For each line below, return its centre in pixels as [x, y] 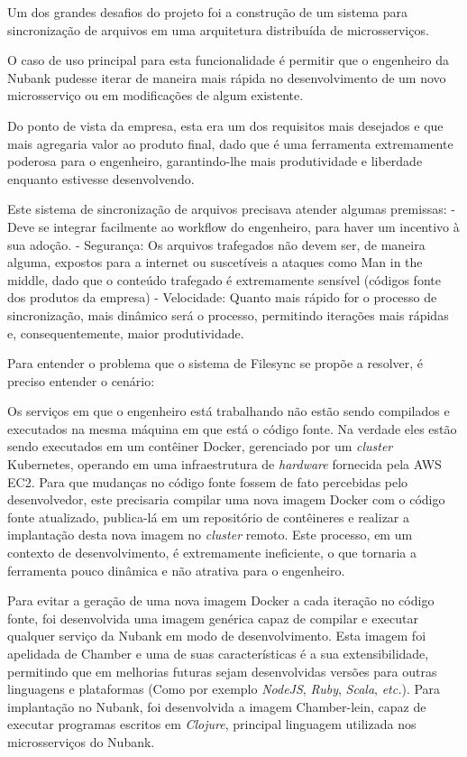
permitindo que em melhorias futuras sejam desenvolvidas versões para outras [222, 671]
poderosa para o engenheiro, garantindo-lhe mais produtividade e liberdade [215, 161]
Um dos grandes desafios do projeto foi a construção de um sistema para [207, 12]
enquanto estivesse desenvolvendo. [101, 178]
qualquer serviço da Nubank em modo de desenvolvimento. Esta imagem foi [217, 636]
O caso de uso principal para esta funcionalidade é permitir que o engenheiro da [229, 60]
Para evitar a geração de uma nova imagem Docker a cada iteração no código [221, 600]
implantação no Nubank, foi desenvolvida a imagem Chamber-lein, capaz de [217, 706]
